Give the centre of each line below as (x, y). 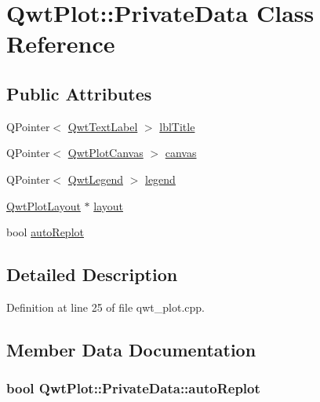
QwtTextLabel (103, 126)
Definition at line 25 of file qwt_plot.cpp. (106, 307)
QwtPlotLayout (44, 205)
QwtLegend (95, 179)
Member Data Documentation (131, 349)
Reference (61, 44)
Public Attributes (79, 93)
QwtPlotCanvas (105, 153)
